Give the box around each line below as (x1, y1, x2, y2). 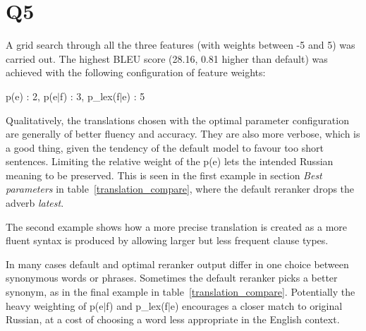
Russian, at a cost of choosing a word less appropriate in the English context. (6, 312, 340, 327)
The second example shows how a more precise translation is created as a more (6, 219, 348, 234)
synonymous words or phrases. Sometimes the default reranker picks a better (6, 270, 338, 285)
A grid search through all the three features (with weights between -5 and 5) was (6, 37, 355, 52)
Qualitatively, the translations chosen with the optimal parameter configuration (6, 112, 349, 127)
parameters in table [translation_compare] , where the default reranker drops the (6, 181, 355, 196)
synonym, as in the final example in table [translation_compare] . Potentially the (6, 284, 355, 299)
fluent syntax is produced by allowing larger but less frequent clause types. (6, 233, 329, 248)
